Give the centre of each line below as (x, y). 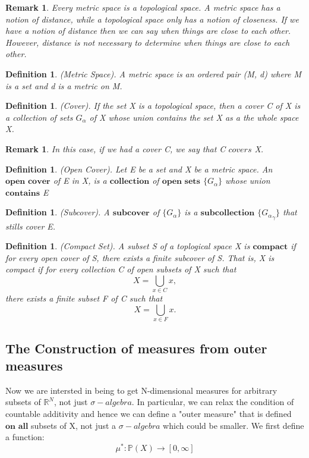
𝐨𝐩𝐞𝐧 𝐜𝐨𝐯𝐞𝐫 (28, 182)
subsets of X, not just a (74, 425)
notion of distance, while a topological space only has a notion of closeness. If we (152, 19)
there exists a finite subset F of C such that (84, 298)
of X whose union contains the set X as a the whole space (194, 117)
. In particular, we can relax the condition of (213, 402)
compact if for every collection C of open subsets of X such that (121, 269)
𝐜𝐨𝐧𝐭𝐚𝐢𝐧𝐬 (23, 193)
